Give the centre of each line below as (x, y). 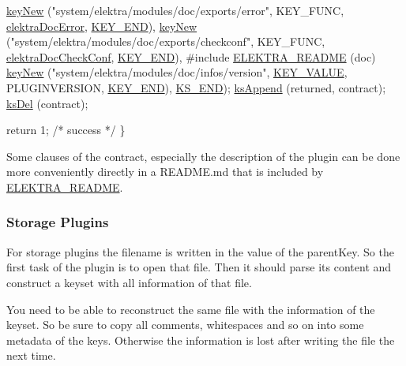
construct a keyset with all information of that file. (129, 282)
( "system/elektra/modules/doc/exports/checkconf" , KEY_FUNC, (166, 41)
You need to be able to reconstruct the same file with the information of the (191, 309)
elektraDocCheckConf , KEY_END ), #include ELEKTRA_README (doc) (191, 56)
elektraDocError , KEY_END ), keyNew (102, 26)
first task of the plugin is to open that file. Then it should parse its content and (199, 267)
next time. (31, 355)
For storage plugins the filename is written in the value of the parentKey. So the (200, 251)
